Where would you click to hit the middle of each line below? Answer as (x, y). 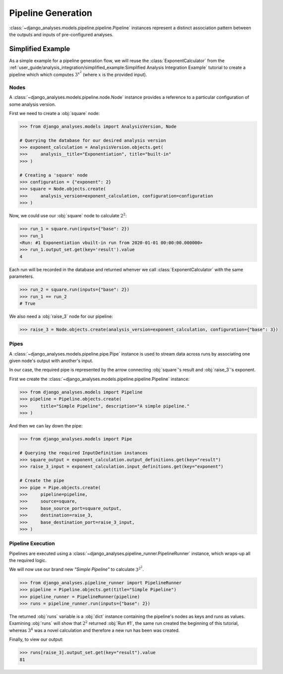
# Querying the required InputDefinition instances (84, 453)
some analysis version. (33, 104)
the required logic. (28, 560)
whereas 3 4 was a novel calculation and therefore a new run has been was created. (94, 630)
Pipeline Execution (32, 544)
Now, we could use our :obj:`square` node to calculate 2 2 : (68, 215)
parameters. (22, 276)
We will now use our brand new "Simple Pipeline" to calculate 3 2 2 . (76, 569)
